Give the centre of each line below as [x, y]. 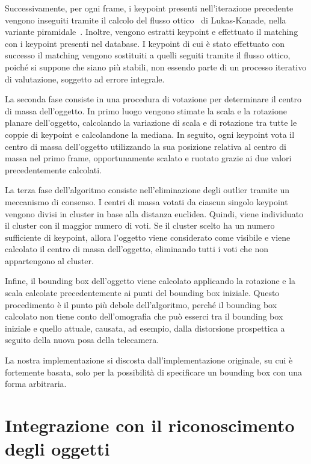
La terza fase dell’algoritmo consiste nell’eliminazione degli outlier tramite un [147, 190]
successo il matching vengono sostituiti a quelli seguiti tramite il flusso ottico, [148, 55]
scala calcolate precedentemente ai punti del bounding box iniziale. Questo [142, 293]
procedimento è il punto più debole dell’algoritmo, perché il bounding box [141, 304]
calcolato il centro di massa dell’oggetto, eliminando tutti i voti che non [137, 249]
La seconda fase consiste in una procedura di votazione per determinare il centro [153, 99]
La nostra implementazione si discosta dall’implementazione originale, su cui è [149, 360]
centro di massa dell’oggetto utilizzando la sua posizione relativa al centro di [146, 146]
